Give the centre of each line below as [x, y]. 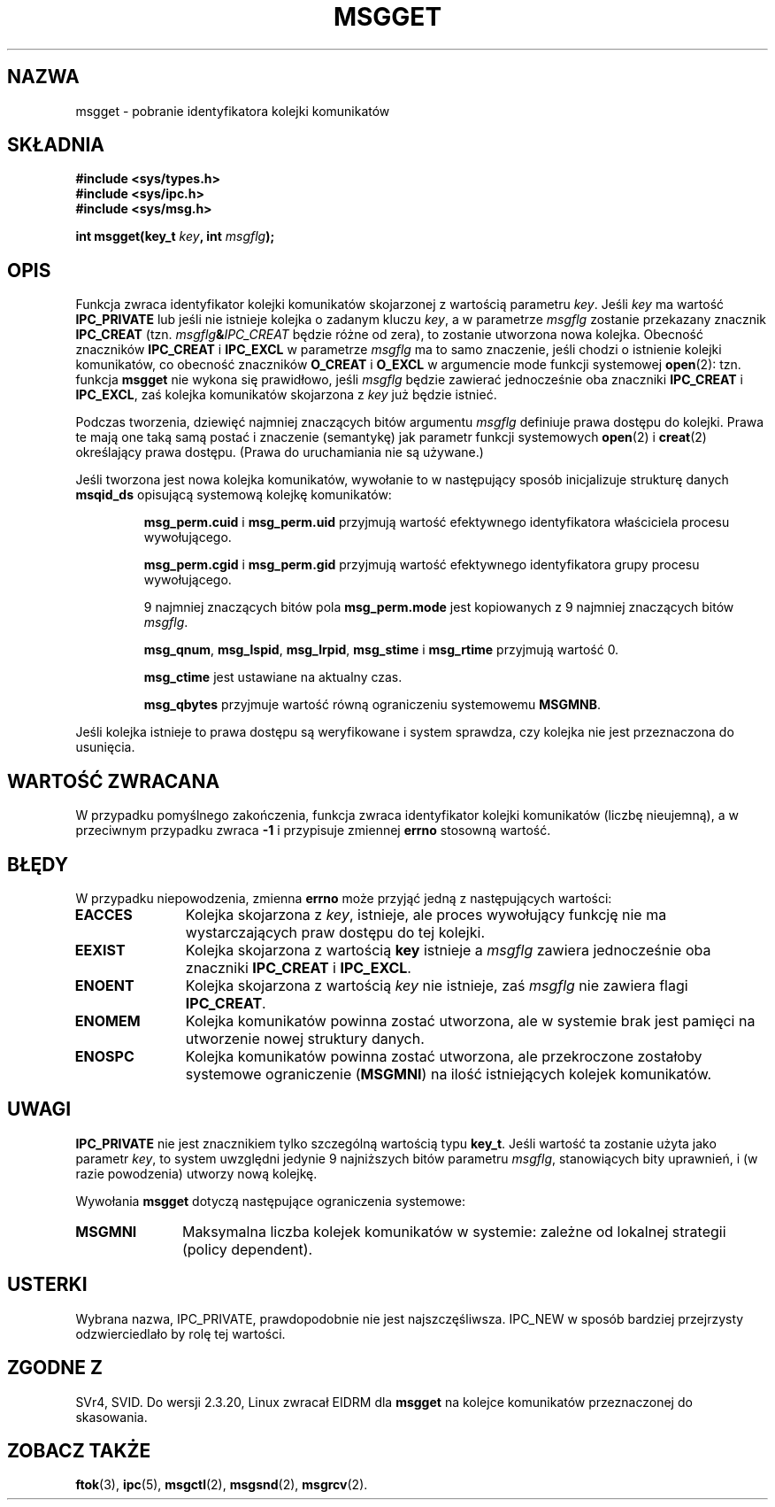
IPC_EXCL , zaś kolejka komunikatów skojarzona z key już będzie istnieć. [286, 395]
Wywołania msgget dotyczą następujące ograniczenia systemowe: [270, 1201]
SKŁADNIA [56, 145]
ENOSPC [104, 1056]
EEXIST [100, 950]
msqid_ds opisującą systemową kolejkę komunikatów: [234, 495]
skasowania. [111, 1417]
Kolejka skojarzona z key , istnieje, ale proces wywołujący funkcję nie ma [426, 914]
